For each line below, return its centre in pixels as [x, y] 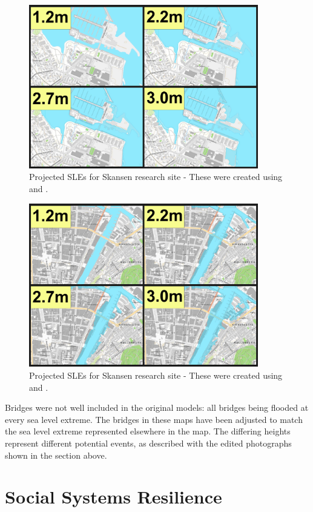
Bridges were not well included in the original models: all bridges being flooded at [157, 407]
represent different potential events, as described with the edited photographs [148, 443]
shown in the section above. [56, 455]
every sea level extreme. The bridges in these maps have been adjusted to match [154, 419]
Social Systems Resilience [114, 497]
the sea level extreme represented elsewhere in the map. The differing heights [148, 431]
